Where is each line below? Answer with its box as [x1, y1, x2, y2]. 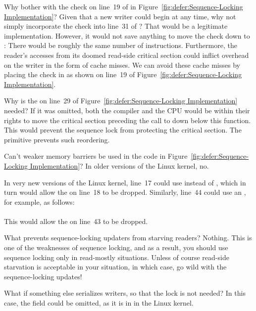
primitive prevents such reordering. [4, 134, 110, 144]
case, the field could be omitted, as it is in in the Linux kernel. [4, 298, 194, 308]
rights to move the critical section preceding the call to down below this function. [4, 115, 251, 125]
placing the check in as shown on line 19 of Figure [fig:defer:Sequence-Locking [4, 69, 242, 80]
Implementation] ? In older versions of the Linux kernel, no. [30, 160, 209, 171]
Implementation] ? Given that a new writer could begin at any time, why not [4, 11, 236, 21]
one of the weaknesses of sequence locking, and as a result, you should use [4, 242, 228, 253]
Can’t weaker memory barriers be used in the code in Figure [4, 151, 188, 161]
